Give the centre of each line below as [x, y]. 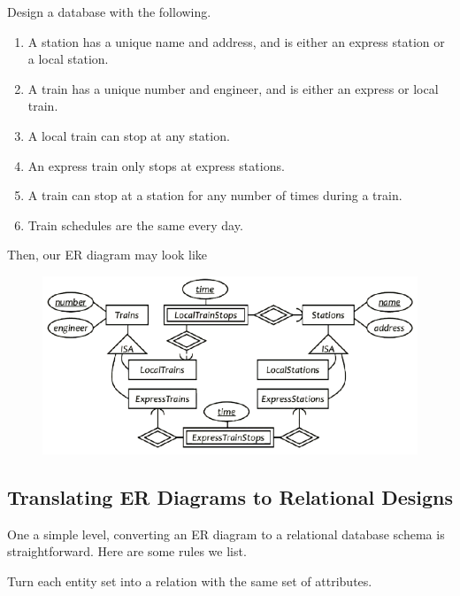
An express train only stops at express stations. [156, 165]
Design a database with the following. [109, 12]
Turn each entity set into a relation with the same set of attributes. [190, 581]
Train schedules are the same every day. [135, 224]
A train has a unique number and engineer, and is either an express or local [233, 88]
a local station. [68, 59]
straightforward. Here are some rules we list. [127, 551]
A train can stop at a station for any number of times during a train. [215, 195]
